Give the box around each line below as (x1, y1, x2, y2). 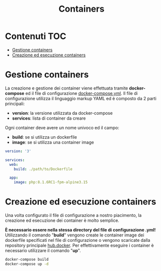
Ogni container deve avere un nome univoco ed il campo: (5, 125, 120, 130)
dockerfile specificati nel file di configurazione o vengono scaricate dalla (5, 237, 150, 243)
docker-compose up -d (5, 261, 49, 266)
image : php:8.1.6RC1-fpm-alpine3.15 (14, 180, 88, 185)
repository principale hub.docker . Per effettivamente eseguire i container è (5, 242, 154, 249)
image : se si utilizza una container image (12, 139, 94, 145)
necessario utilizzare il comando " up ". (5, 248, 81, 253)
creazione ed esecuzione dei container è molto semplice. (5, 217, 120, 223)
